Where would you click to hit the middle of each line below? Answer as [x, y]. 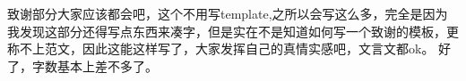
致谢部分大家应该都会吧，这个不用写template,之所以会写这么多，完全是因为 [228, 13]
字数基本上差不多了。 [95, 65]
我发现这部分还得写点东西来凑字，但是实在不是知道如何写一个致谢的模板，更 [233, 31]
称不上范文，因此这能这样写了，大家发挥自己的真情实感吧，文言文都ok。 [221, 49]
